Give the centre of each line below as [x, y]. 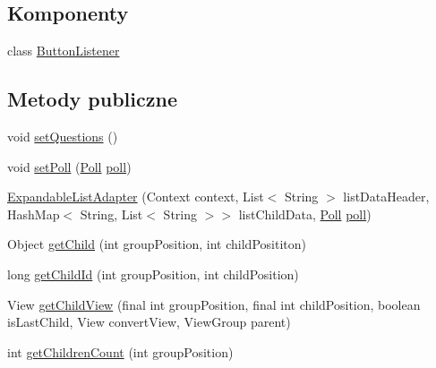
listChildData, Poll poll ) [305, 214]
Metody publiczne [92, 99]
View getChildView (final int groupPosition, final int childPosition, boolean [214, 304]
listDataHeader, [386, 197]
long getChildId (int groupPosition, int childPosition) [153, 274]
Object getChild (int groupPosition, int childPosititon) [157, 244]
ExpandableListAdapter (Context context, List [136, 197]
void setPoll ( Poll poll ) [69, 166]
